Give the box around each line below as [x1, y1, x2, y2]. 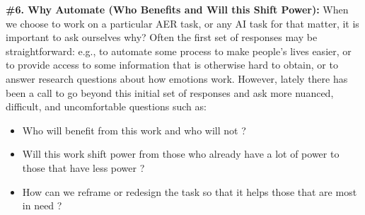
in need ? [22, 198, 62, 213]
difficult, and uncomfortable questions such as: [6, 99, 207, 114]
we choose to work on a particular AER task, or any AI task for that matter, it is [6, 16, 359, 30]
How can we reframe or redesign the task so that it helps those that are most [22, 184, 357, 199]
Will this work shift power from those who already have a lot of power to [22, 146, 340, 161]
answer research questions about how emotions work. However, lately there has [6, 71, 348, 86]
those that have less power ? [22, 160, 145, 175]
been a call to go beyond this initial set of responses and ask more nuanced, [6, 85, 334, 100]
